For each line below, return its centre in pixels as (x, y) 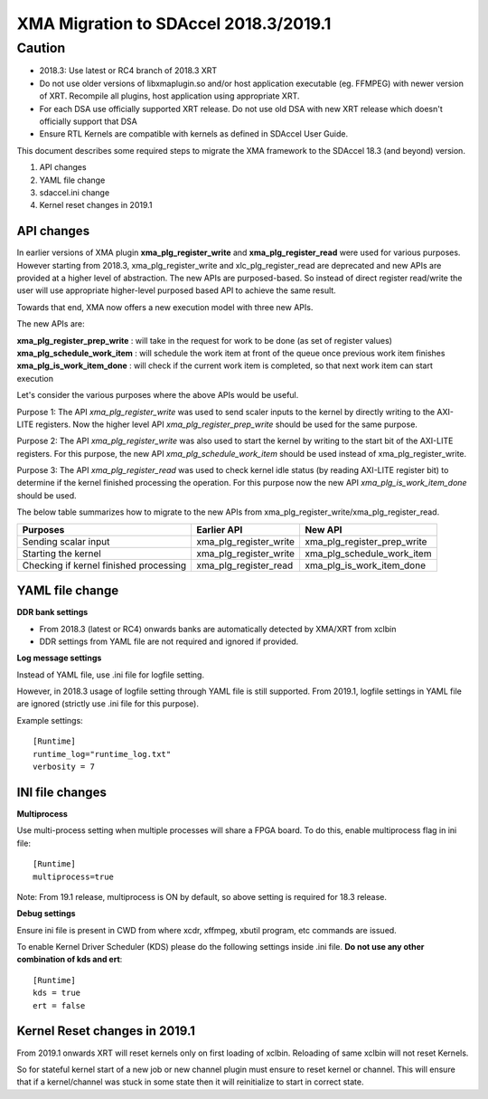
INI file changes (62, 792)
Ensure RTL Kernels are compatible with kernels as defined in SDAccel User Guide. (193, 134)
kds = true (57, 993)
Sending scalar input (66, 541)
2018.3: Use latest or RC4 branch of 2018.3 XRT (128, 71)
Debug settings (46, 914)
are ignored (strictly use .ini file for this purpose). (108, 704)
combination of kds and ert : (70, 960)
